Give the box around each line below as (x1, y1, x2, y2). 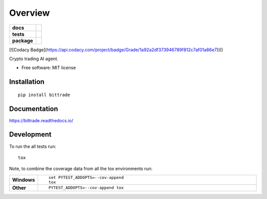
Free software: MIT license (21, 65, 76, 71)
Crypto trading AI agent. (9, 56, 59, 62)
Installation (9, 78, 44, 86)
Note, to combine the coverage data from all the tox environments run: (9, 166, 153, 172)
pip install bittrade (18, 92, 70, 98)
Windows (12, 176, 35, 183)
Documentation (9, 104, 58, 113)
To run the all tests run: (9, 143, 56, 149)
